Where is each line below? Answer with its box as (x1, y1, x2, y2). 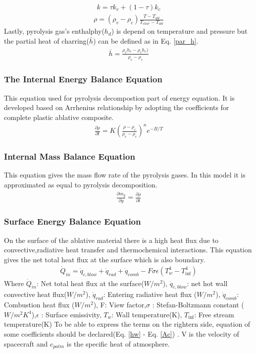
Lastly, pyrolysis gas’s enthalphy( (4, 26, 104, 36)
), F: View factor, (93, 299, 147, 310)
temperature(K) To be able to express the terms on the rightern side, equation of (4, 319, 251, 329)
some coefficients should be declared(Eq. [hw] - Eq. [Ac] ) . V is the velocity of (4, 328, 239, 339)
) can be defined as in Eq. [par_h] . (93, 35, 199, 46)
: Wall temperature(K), (111, 309, 182, 319)
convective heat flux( (4, 289, 67, 299)
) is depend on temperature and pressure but (111, 26, 248, 36)
